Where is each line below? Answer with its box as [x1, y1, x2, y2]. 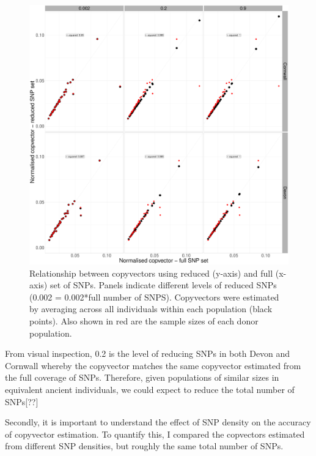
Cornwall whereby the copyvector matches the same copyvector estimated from [5, 359, 301, 372]
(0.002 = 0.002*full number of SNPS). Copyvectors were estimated [29, 290, 279, 303]
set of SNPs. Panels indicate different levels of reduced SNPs [50, 278, 277, 291]
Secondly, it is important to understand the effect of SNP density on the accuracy [5, 416, 311, 428]
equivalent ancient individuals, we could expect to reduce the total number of [5, 383, 295, 395]
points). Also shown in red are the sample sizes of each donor [29, 314, 259, 327]
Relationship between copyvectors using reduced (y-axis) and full [29, 266, 273, 279]
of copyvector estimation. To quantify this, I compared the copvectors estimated [5, 427, 305, 440]
